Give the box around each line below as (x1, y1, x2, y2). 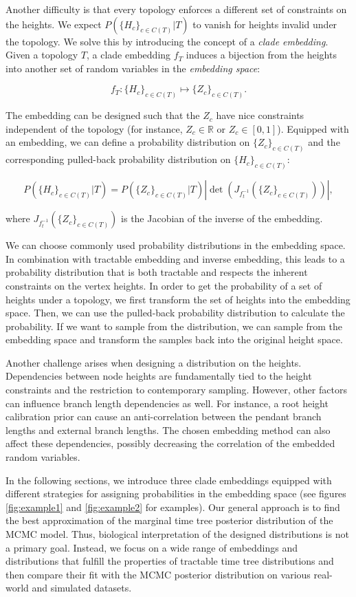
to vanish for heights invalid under (192, 17, 337, 31)
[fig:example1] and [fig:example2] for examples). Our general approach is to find (5, 499, 340, 514)
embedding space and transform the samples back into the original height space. (5, 332, 343, 347)
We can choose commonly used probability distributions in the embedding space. (5, 238, 346, 252)
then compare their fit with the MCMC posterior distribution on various (5, 567, 311, 581)
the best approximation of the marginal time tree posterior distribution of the (5, 513, 333, 528)
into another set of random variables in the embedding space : (5, 61, 260, 75)
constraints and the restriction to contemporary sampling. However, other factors (5, 382, 347, 397)
